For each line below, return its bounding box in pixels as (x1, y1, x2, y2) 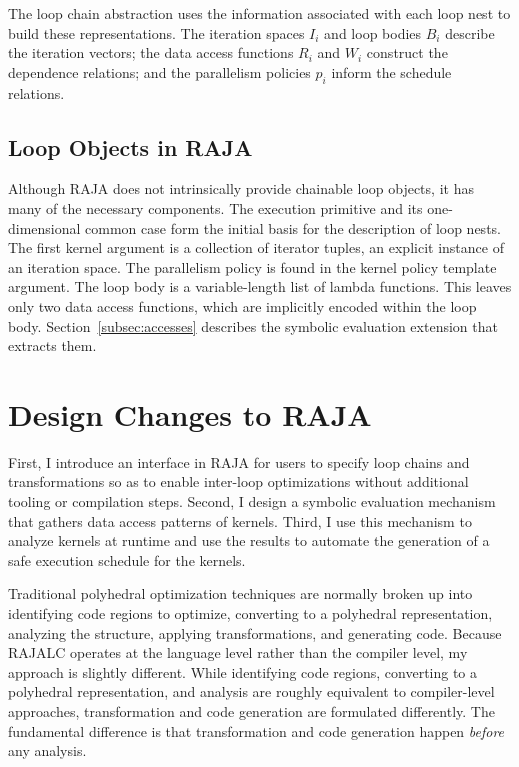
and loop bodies (324, 22, 422, 43)
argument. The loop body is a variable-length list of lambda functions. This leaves (8, 276, 512, 297)
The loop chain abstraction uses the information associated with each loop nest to (8, 3, 511, 23)
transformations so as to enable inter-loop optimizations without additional (8, 471, 469, 492)
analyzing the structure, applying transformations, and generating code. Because (8, 622, 502, 643)
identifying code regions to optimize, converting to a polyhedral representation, (8, 603, 493, 623)
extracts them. (8, 335, 97, 356)
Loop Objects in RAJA (8, 131, 253, 162)
